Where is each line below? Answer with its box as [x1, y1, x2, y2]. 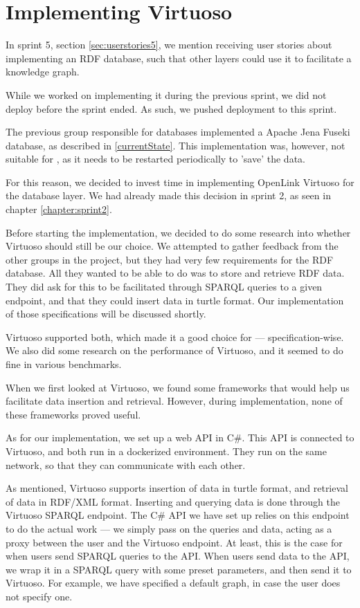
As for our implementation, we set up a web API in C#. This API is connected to [6, 430, 354, 445]
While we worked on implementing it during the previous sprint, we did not [6, 87, 327, 102]
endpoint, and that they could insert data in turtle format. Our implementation [6, 293, 344, 307]
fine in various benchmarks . [6, 357, 122, 371]
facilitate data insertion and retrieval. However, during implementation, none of [6, 394, 343, 408]
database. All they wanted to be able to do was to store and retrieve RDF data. [6, 266, 345, 280]
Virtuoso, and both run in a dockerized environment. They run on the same [6, 443, 327, 458]
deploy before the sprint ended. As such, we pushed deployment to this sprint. [6, 101, 337, 116]
